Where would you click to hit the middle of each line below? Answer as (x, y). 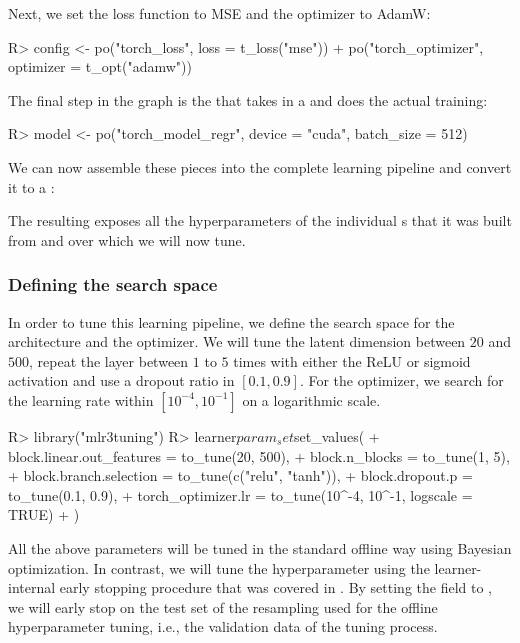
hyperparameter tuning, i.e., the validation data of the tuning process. (223, 626)
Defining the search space (113, 284)
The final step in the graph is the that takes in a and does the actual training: (248, 99)
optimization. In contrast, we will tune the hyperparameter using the (219, 567)
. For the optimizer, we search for (401, 380)
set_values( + (336, 435)
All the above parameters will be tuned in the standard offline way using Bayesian (260, 547)
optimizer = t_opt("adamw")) (100, 66)
